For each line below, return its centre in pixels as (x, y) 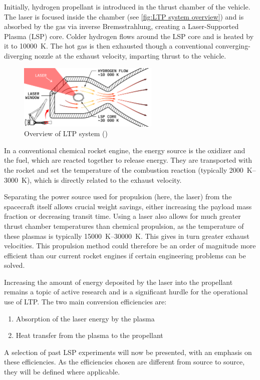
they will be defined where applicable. (62, 372)
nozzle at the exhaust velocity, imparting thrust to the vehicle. (130, 55)
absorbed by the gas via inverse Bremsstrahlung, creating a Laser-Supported (121, 26)
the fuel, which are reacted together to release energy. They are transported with (128, 160)
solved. (15, 265)
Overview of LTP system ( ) (66, 133)
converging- (233, 46)
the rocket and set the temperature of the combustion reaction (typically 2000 (124, 169)
